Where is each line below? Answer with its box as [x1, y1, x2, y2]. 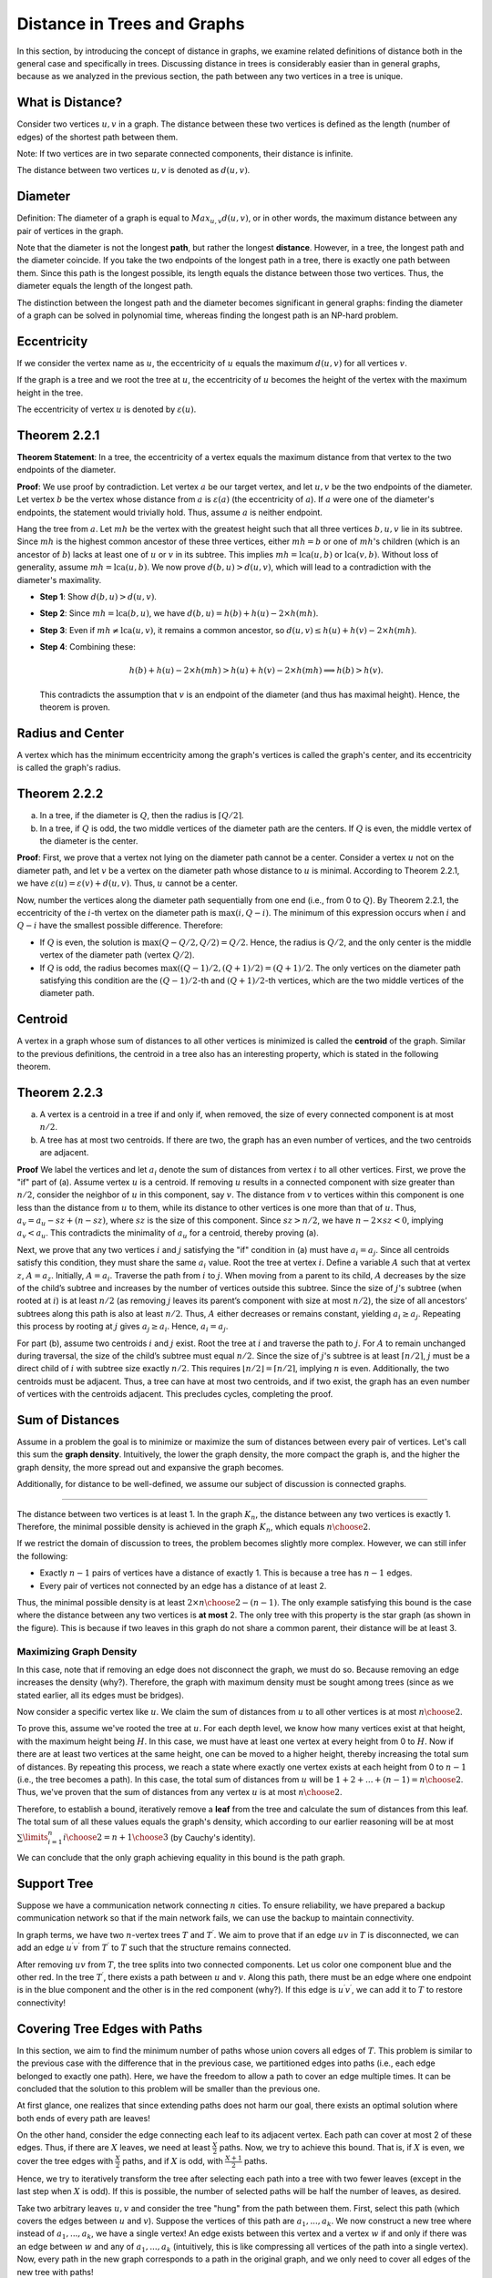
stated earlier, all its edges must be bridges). [16, 1689, 184, 1700]
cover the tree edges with [16, 2156, 114, 2167]
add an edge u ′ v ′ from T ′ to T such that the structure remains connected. [16, 1941, 292, 1954]
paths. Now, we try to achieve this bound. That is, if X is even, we [219, 2142, 465, 2153]
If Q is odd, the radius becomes [39, 962, 159, 973]
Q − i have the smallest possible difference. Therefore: [16, 920, 223, 931]
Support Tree [16, 1875, 94, 1891]
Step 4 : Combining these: [39, 641, 136, 652]
